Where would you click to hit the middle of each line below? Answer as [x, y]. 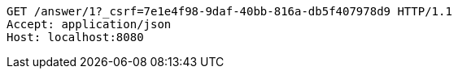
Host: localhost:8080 [75, 37]
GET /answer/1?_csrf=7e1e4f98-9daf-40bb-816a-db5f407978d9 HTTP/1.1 [229, 11]
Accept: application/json [89, 24]
